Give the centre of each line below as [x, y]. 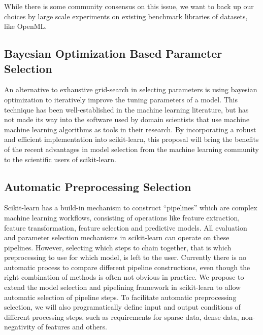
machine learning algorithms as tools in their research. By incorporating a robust [130, 129]
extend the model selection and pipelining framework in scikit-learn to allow [123, 287]
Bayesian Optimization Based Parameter [113, 53]
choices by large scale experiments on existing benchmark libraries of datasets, [126, 16]
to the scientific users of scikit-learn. [60, 159]
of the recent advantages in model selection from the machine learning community [131, 149]
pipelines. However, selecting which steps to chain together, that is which [118, 247]
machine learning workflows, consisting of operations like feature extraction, [122, 217]
